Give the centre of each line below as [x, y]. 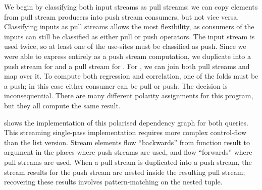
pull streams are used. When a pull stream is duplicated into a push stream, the [128, 162]
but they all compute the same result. [62, 105]
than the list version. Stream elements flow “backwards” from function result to [127, 142]
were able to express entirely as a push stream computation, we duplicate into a [127, 56]
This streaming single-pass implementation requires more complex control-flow [125, 132]
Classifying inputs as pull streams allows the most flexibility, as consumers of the [129, 26]
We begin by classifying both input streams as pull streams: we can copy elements [131, 7]
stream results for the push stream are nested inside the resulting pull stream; [125, 172]
